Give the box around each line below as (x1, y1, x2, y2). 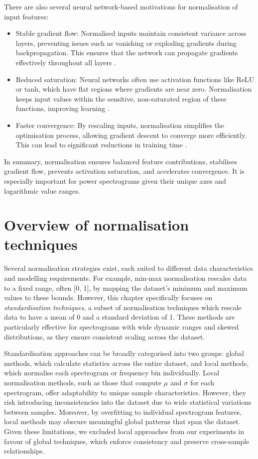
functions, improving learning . (15, 103, 110, 114)
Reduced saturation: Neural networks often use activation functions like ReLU (15, 74, 255, 84)
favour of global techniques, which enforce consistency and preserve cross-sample (4, 436, 250, 446)
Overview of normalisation (4, 215, 189, 235)
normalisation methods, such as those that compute (4, 377, 162, 387)
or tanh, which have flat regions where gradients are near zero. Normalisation (15, 84, 252, 94)
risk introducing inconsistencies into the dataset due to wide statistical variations (4, 397, 252, 407)
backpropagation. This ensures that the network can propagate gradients (15, 47, 238, 58)
